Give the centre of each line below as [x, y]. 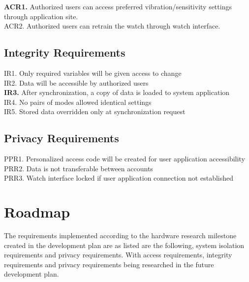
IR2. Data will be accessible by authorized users [76, 82]
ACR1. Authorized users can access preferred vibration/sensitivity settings [118, 6]
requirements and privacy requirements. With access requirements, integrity [118, 255]
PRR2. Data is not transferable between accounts [78, 168]
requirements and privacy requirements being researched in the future [109, 264]
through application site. [41, 16]
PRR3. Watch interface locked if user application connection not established [119, 178]
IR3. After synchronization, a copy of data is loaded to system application [117, 92]
